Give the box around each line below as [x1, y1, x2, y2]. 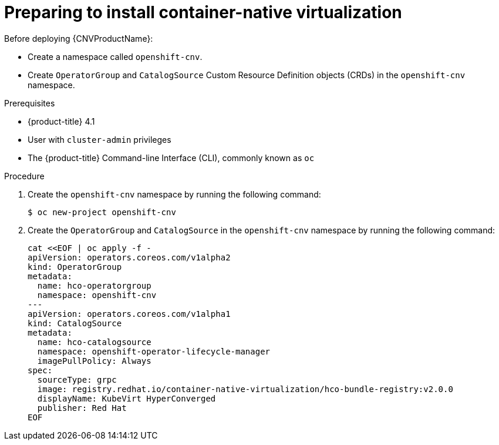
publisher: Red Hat [37, 403, 127, 413]
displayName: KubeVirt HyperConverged [37, 393, 216, 403]
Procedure [4, 170, 45, 181]
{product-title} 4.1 [28, 116, 95, 126]
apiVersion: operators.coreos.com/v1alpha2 [28, 252, 231, 262]
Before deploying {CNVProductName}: [4, 33, 153, 44]
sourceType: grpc [37, 374, 117, 384]
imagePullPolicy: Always [37, 356, 151, 366]
